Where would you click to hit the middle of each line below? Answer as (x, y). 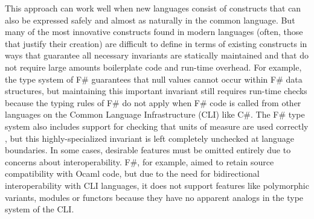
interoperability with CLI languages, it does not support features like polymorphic (157, 185)
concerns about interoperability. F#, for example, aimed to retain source (139, 161)
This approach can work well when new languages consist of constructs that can (153, 8)
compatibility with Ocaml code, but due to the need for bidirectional (132, 173)
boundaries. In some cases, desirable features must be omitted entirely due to (148, 150)
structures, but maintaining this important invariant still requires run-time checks (156, 91)
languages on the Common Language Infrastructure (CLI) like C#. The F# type (155, 114)
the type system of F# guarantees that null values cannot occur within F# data (154, 79)
